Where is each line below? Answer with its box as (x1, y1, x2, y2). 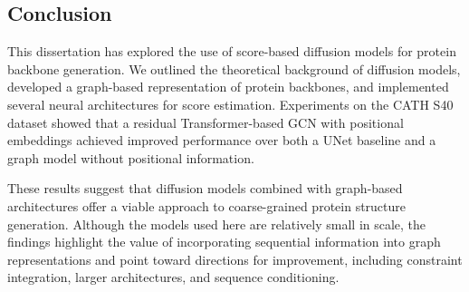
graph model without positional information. (7, 148, 254, 167)
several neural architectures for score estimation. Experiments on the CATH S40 (7, 94, 454, 113)
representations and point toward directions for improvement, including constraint (7, 249, 463, 268)
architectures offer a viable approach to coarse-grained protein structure (7, 196, 407, 215)
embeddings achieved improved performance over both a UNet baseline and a (7, 131, 436, 150)
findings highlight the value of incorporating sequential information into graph (7, 232, 441, 251)
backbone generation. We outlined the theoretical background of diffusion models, (7, 59, 461, 78)
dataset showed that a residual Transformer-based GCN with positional (7, 112, 404, 131)
